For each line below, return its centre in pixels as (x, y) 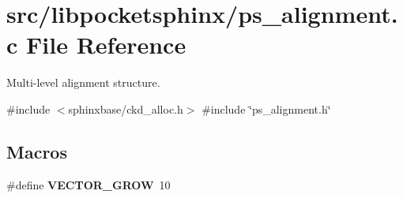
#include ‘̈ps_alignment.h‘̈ (266, 108)
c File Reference (96, 45)
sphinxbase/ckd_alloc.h (126, 108)
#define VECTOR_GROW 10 (89, 184)
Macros (37, 151)
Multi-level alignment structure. (83, 82)
